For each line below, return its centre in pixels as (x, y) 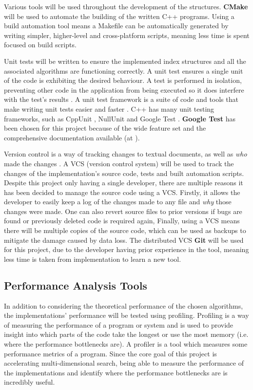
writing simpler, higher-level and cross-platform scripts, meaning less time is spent (127, 35)
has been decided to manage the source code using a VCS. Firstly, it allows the (122, 192)
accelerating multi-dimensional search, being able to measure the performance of (124, 363)
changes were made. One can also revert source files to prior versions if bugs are (123, 211)
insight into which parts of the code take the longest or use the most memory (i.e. (126, 334)
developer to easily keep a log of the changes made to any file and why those (118, 202)
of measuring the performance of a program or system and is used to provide (119, 324)
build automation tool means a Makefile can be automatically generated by (116, 26)
